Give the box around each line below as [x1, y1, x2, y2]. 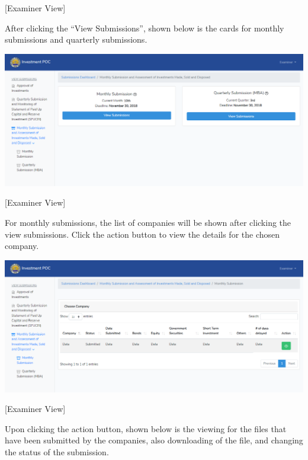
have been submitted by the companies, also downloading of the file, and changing [5, 434, 303, 446]
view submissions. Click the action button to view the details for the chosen [5, 228, 280, 240]
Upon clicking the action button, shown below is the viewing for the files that [5, 422, 287, 435]
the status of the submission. [5, 446, 109, 458]
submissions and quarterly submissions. [5, 33, 147, 46]
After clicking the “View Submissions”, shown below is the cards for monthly [5, 21, 284, 34]
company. [5, 239, 39, 252]
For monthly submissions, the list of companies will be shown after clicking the [5, 216, 291, 228]
